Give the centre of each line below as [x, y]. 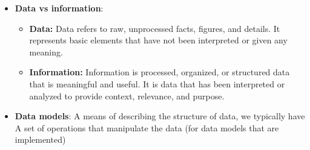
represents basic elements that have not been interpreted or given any [158, 40]
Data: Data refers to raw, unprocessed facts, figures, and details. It [155, 28]
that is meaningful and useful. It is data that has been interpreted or [157, 83]
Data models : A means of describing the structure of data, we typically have [160, 116]
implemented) [40, 139]
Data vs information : [59, 8]
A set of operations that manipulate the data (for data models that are [147, 127]
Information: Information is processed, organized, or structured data [160, 72]
